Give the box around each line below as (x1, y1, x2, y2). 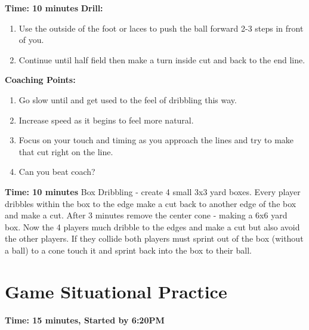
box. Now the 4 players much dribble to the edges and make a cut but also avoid (5, 220, 300, 233)
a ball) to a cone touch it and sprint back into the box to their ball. (5, 243, 252, 256)
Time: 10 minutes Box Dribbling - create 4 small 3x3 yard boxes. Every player (5, 185, 301, 198)
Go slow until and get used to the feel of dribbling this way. (18, 93, 237, 106)
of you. (18, 33, 44, 46)
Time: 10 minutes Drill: (5, 2, 103, 14)
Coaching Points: (5, 73, 76, 86)
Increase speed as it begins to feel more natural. (18, 113, 194, 126)
